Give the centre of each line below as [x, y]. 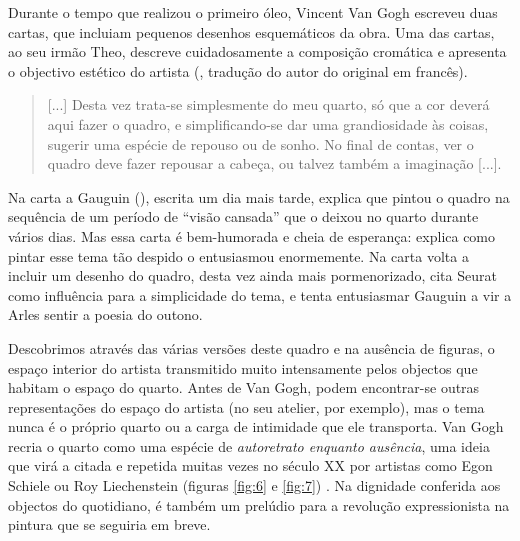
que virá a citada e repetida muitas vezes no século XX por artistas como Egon [250, 465]
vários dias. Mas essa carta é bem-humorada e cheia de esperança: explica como [252, 235]
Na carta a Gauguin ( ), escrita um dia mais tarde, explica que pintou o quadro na [259, 196]
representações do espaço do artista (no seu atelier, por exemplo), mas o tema [246, 406]
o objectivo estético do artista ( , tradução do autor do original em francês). [238, 70]
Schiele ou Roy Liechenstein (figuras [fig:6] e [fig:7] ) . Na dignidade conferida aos [254, 485]
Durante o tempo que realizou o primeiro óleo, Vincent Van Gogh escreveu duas [253, 12]
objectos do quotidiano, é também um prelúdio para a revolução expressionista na [259, 504]
